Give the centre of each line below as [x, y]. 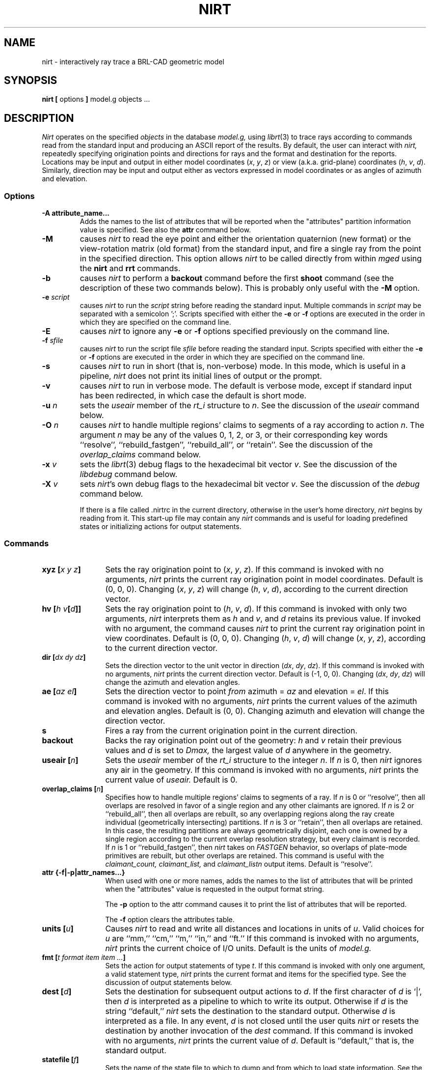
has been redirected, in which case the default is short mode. [193, 396]
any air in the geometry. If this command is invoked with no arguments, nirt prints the [262, 770]
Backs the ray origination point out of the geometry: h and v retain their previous [254, 740]
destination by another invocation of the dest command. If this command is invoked [259, 1030]
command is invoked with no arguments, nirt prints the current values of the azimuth [261, 701]
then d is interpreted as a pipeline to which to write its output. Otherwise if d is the [257, 1001]
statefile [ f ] [60, 1059]
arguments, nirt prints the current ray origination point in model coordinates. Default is [264, 579]
